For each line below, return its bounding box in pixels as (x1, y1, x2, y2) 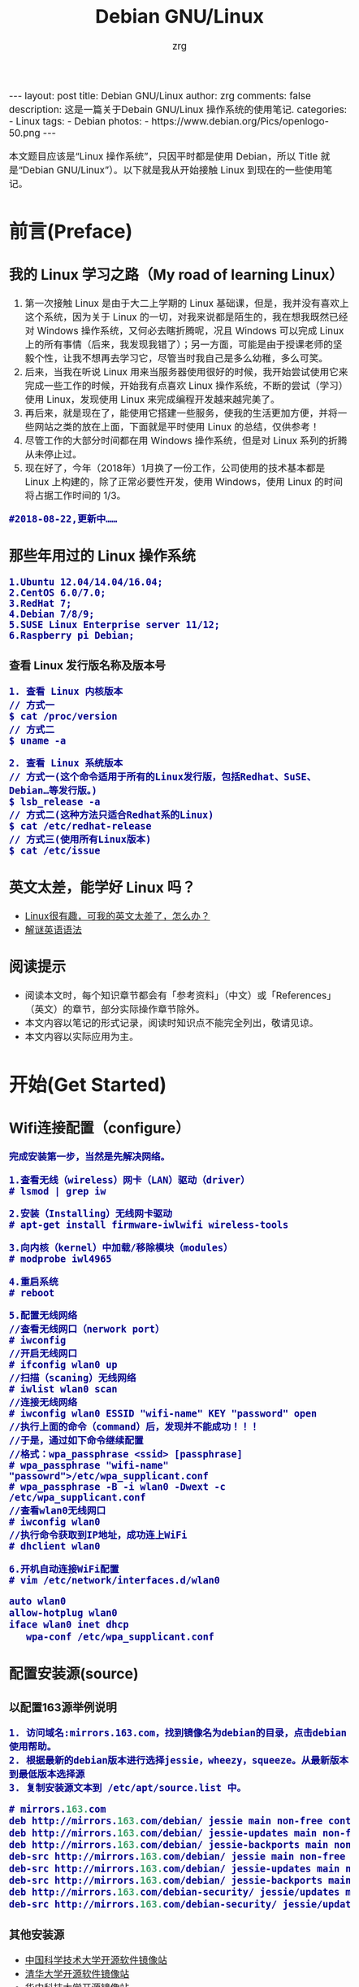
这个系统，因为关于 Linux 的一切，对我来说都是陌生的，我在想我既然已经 (24, 311, 348, 324)
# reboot (9, 1287, 55, 1299)
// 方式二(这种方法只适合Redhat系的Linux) (9, 810, 214, 821)
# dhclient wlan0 (9, 1540, 101, 1552)
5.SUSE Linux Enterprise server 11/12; (9, 619, 220, 631)
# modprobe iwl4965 (9, 1253, 112, 1264)
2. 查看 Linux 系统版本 (9, 758, 123, 770)
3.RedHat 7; (9, 598, 72, 609)
